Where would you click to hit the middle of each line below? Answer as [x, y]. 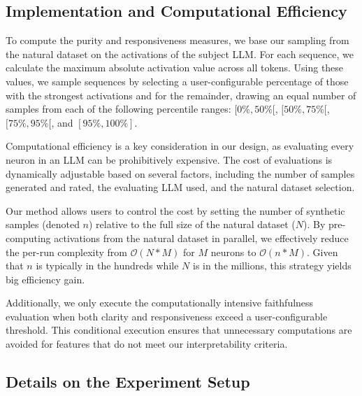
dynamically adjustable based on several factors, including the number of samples [180, 173]
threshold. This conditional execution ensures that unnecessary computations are [179, 330]
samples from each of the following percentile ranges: [118, 109]
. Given [323, 252]
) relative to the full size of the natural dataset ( [192, 224]
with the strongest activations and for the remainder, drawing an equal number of [181, 95]
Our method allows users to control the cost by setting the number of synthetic [175, 210]
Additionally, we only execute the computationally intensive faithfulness [160, 303]
